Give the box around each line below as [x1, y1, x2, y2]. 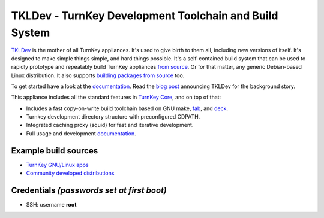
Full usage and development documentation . [26, 129, 136, 137]
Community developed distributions [26, 169, 115, 177]
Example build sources [11, 146, 98, 156]
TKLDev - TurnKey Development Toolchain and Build [11, 9, 278, 22]
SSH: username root [26, 201, 77, 208]
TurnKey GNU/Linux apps [26, 161, 89, 168]
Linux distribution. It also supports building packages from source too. [11, 72, 185, 79]
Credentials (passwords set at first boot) [11, 185, 167, 195]
